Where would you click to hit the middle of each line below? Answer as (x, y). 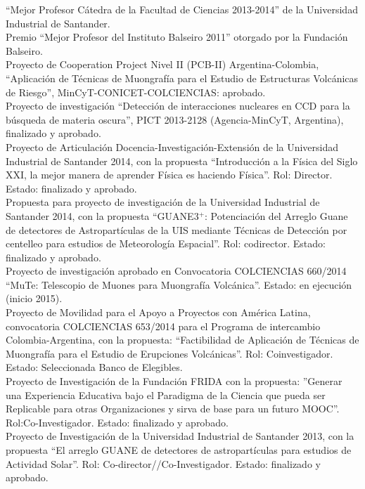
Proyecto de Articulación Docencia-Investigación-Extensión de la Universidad (172, 146)
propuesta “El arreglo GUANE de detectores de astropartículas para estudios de (179, 450)
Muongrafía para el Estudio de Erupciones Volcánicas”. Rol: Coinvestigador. (169, 353)
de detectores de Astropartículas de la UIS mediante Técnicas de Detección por (177, 229)
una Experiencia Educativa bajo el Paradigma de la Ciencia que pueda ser (166, 395)
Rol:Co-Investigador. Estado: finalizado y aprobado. (117, 422)
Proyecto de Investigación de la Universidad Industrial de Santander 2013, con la (180, 436)
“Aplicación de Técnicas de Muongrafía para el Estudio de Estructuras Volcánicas (182, 78)
